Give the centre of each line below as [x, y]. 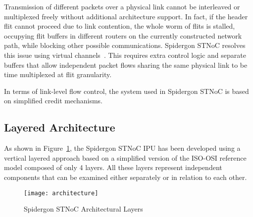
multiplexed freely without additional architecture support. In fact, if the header [126, 16]
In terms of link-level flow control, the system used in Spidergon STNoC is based [126, 91]
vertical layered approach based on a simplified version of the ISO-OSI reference [125, 157]
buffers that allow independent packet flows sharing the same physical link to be [126, 65]
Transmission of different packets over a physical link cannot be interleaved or [122, 6]
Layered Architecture [60, 127]
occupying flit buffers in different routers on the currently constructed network [123, 35]
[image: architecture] [61, 193]
